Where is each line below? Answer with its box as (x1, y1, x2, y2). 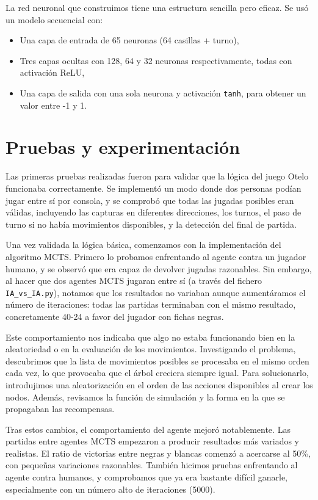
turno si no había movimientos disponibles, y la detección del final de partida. (5, 217, 297, 230)
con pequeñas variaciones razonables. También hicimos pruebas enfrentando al (5, 458, 298, 471)
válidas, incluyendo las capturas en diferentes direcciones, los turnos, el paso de (5, 206, 302, 219)
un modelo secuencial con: (5, 13, 103, 26)
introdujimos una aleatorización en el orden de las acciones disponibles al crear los (5, 378, 313, 391)
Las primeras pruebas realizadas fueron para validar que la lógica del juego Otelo (5, 170, 309, 183)
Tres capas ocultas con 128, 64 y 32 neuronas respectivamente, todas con (20, 54, 292, 67)
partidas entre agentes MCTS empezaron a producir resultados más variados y (5, 435, 299, 447)
